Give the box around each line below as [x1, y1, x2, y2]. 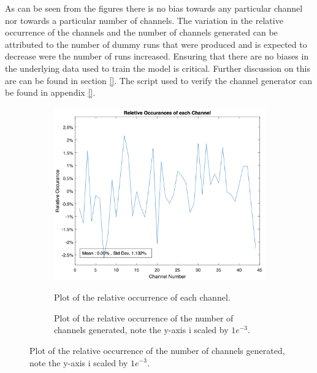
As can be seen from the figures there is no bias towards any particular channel [5, 2, 303, 14]
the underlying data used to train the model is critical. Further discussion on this [5, 61, 310, 74]
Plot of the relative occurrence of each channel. [54, 291, 231, 304]
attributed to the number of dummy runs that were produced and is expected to [5, 37, 307, 50]
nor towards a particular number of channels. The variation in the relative [5, 13, 283, 26]
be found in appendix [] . [5, 86, 96, 99]
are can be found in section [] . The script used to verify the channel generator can [5, 74, 312, 87]
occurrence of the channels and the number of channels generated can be [5, 26, 278, 39]
